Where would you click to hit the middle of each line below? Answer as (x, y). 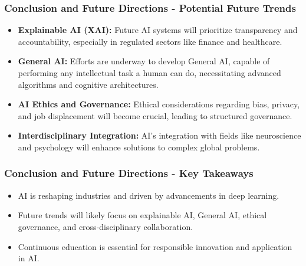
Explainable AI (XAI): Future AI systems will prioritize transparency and (158, 30)
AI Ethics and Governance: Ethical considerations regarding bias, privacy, (159, 104)
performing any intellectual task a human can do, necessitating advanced (149, 73)
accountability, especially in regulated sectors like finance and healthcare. (150, 41)
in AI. (29, 258)
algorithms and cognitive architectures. (88, 84)
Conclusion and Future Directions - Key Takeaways (129, 173)
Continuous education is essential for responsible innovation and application (155, 246)
